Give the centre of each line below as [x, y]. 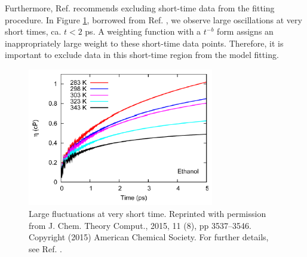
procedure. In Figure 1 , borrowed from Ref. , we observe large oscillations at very [153, 19]
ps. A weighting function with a [143, 31]
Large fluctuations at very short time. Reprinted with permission [148, 214]
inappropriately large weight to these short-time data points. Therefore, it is [144, 43]
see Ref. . [45, 248]
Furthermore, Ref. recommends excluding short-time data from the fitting [140, 8]
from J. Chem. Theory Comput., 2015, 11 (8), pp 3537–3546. [140, 225]
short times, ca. [33, 31]
